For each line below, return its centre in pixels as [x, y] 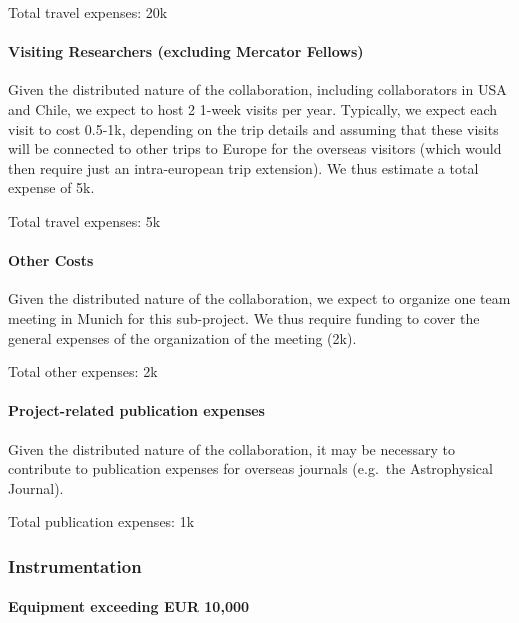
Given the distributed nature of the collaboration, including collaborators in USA [257, 89]
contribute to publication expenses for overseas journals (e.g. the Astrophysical [250, 468]
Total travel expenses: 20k [88, 12]
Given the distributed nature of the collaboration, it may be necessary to [231, 448]
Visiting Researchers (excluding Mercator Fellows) [186, 51]
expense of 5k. [51, 187]
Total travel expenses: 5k [84, 220]
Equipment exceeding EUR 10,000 [129, 606]
